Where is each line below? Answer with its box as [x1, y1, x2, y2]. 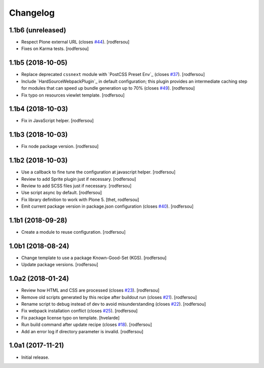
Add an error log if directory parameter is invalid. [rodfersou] [21, 328, 144, 334]
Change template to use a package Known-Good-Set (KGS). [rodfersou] [21, 255, 167, 261]
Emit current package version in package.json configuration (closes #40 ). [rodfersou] [21, 203, 194, 209]
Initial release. [21, 354, 49, 360]
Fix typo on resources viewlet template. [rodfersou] [21, 92, 125, 98]
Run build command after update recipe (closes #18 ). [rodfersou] [21, 321, 153, 328]
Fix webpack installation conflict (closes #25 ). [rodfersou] [21, 308, 138, 314]
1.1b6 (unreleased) [9, 26, 66, 34]
